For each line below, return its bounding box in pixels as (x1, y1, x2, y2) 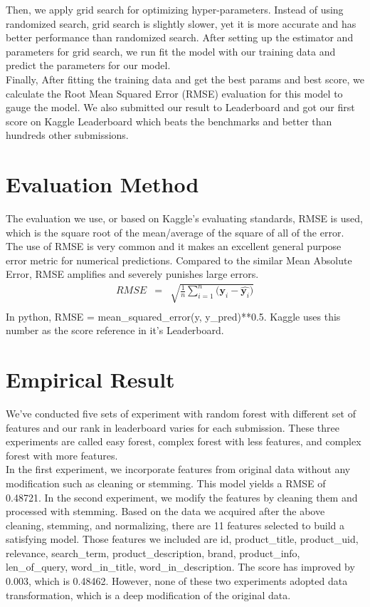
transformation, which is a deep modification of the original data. (6, 587, 291, 602)
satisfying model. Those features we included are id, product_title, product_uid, (6, 531, 359, 546)
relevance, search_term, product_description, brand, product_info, (6, 545, 300, 560)
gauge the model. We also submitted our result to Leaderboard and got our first (6, 100, 355, 115)
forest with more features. (6, 447, 118, 462)
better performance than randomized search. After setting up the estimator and (6, 30, 354, 45)
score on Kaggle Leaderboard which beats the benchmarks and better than (6, 113, 332, 128)
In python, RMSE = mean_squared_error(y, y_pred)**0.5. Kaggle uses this (6, 308, 341, 323)
